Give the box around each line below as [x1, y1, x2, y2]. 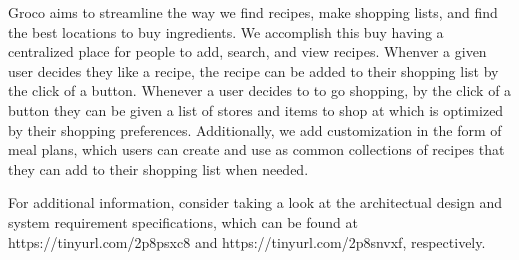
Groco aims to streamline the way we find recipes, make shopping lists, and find [8, 2, 498, 22]
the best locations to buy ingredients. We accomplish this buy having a [8, 21, 444, 42]
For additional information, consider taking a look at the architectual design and [8, 192, 503, 213]
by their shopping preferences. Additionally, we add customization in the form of [8, 119, 502, 140]
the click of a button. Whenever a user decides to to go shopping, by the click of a [8, 80, 512, 101]
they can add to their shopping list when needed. [8, 158, 309, 179]
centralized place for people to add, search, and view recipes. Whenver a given [8, 41, 487, 62]
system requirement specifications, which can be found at [8, 211, 358, 232]
